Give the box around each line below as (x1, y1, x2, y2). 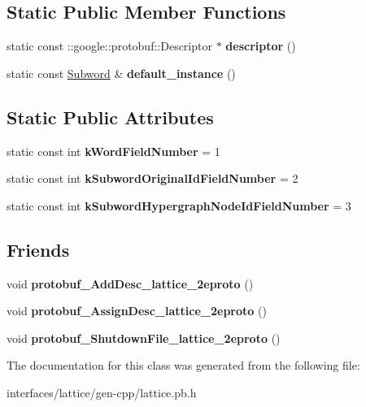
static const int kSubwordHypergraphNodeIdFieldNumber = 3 (7, 197, 351, 214)
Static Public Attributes (7, 104, 214, 129)
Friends (7, 236, 70, 262)
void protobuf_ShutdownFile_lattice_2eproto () (7, 329, 281, 346)
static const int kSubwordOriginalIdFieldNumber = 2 (7, 170, 298, 187)
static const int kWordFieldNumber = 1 (7, 142, 220, 159)
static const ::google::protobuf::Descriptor (7, 37, 212, 54)
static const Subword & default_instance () (7, 64, 236, 81)
